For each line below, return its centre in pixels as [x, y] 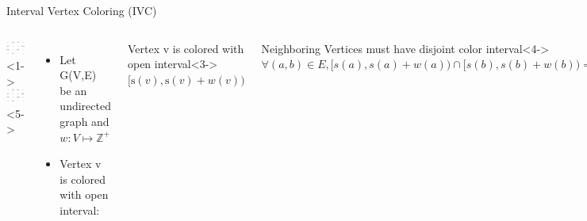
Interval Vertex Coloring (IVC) [82, 10]
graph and [84, 121]
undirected [85, 106]
